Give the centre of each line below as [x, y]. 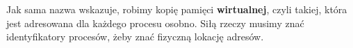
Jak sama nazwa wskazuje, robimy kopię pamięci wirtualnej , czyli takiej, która [177, 9]
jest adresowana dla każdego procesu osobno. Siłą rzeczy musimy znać [155, 23]
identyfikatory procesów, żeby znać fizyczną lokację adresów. [135, 37]
